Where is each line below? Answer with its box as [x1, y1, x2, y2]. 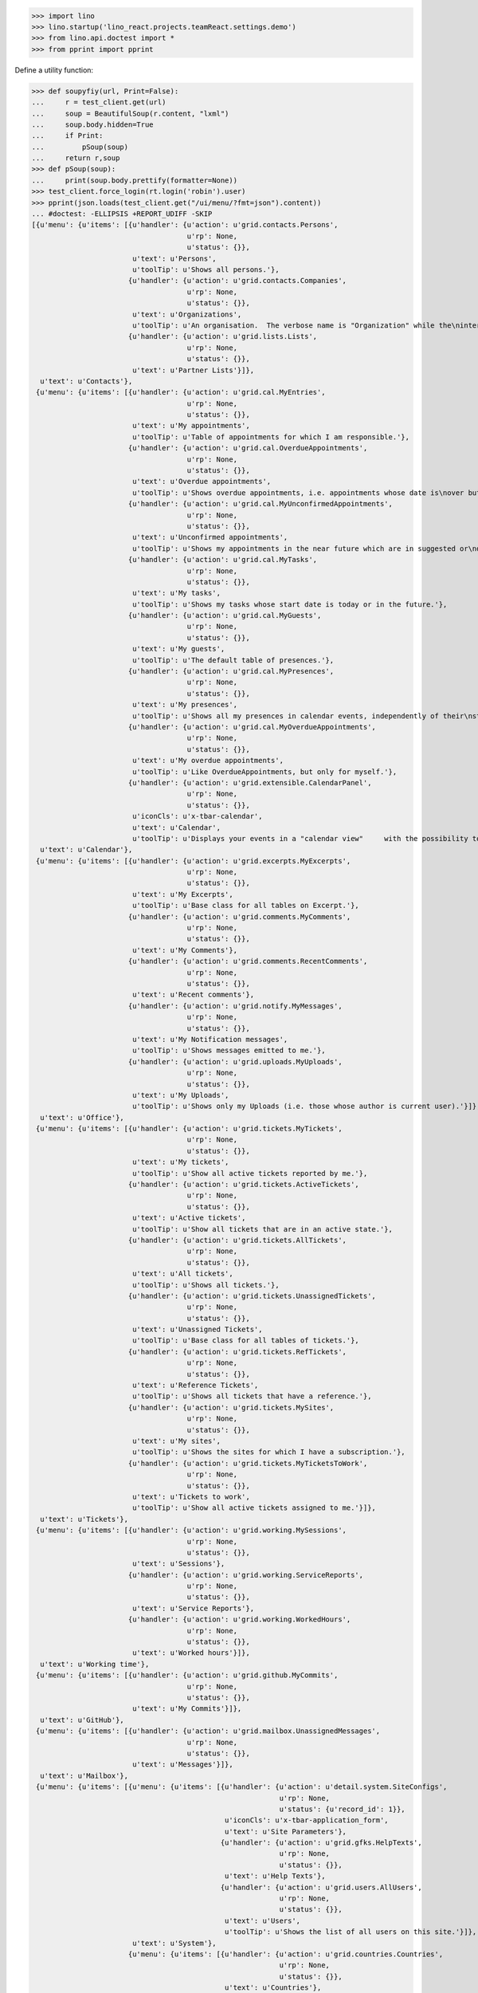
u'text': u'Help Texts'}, [224, 1872, 326, 1881]
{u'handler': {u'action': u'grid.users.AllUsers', [220, 1882, 422, 1892]
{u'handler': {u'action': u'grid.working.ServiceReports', [127, 1570, 364, 1579]
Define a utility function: [14, 65, 94, 75]
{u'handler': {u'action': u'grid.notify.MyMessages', [127, 1001, 343, 1010]
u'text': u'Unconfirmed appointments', [131, 533, 288, 542]
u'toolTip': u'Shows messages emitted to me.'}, [131, 1046, 326, 1055]
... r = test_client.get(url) [31, 98, 167, 107]
